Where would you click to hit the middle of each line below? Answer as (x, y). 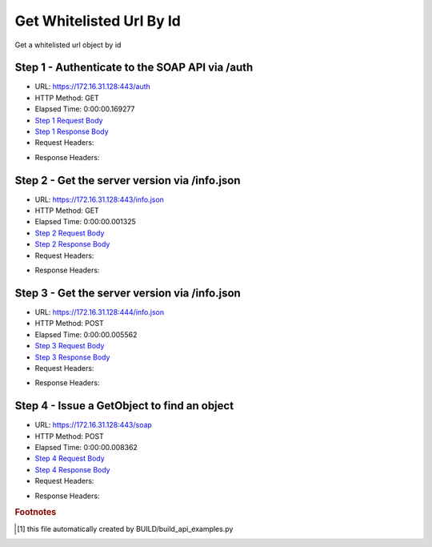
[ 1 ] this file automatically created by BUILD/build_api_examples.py (125, 529)
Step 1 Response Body (72, 131)
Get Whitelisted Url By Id (98, 21)
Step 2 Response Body (72, 244)
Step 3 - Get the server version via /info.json (128, 293)
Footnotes (36, 513)
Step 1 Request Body (69, 120)
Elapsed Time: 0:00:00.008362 (86, 447)
